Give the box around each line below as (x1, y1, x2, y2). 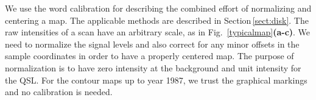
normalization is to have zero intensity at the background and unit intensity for (5, 61, 301, 74)
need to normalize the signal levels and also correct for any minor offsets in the (5, 37, 300, 50)
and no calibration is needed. (5, 85, 113, 98)
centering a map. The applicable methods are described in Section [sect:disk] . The (5, 13, 309, 26)
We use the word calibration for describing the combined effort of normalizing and (5, 2, 312, 14)
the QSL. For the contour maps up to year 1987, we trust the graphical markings (5, 73, 307, 86)
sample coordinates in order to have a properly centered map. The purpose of (5, 49, 294, 62)
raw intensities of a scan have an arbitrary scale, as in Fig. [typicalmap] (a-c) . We (5, 26, 311, 38)
